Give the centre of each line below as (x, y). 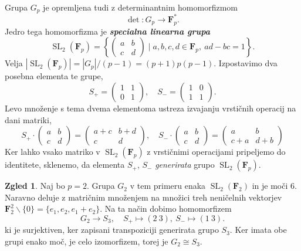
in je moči (270, 186)
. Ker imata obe (258, 230)
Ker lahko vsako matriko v (53, 152)
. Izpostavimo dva (246, 63)
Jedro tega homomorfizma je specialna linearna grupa (107, 31)
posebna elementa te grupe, (54, 76)
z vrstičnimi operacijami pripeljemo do (216, 152)
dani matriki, (28, 119)
